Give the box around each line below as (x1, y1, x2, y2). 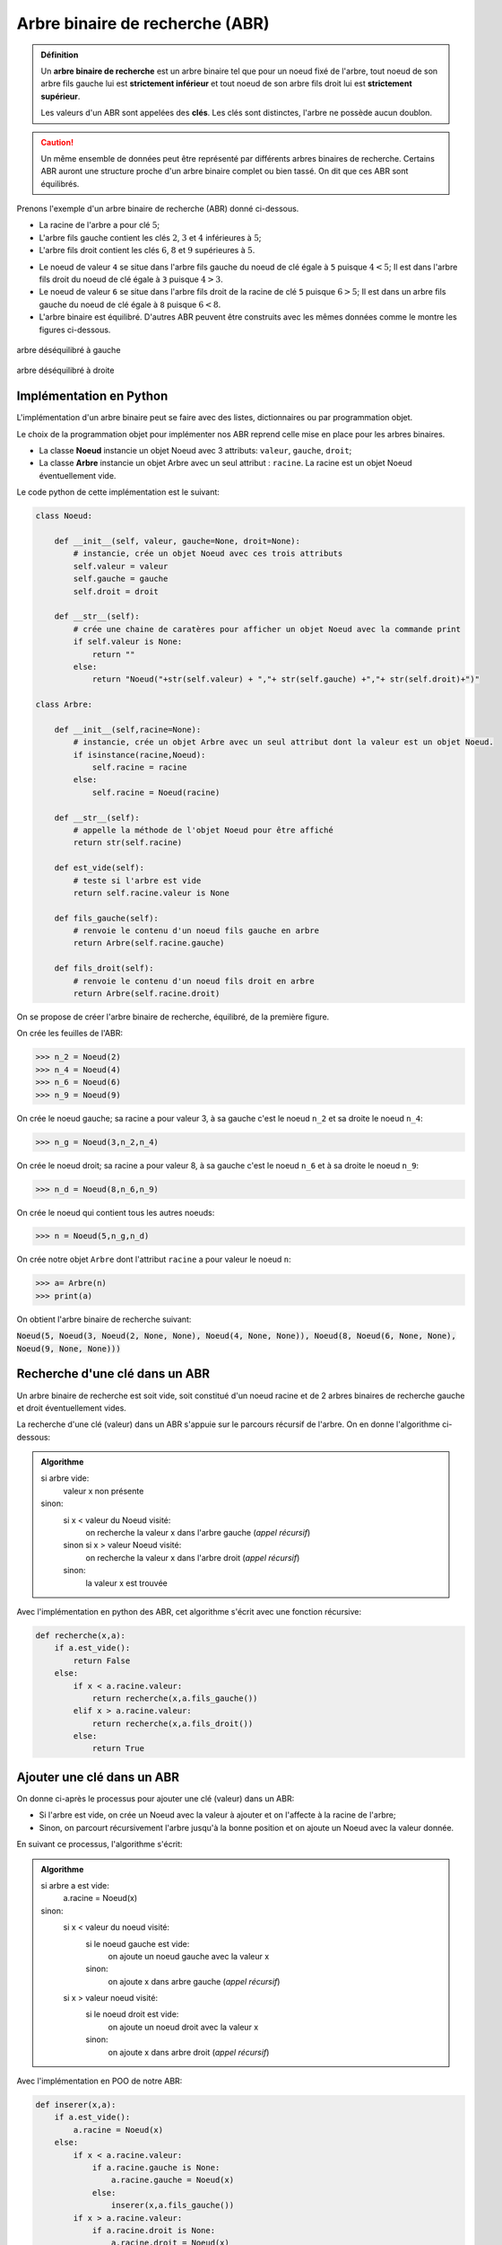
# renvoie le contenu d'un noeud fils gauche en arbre (73, 926, 320, 936)
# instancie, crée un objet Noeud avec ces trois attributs (73, 549, 343, 559)
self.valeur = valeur (73, 561, 169, 571)
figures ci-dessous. (39, 324, 111, 335)
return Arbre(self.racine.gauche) (73, 938, 225, 948)
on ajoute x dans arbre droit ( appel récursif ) (108, 2047, 270, 2057)
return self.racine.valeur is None (73, 887, 230, 898)
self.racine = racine (91, 762, 187, 772)
